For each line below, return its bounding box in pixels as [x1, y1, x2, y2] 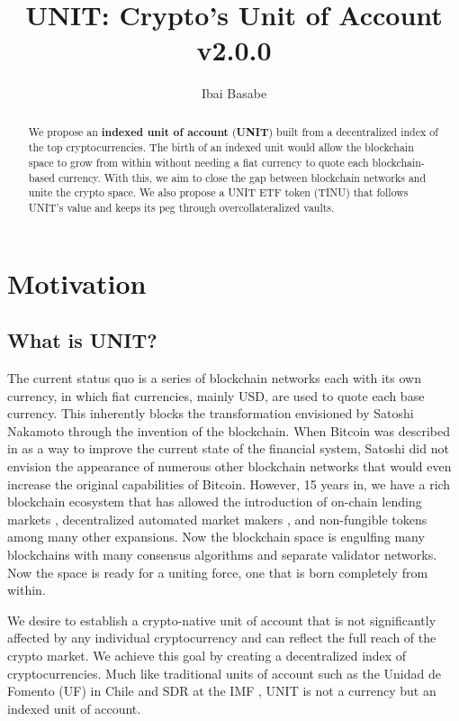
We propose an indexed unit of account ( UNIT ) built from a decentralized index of [28, 123, 438, 140]
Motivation [7, 264, 147, 301]
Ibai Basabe [201, 84, 267, 103]
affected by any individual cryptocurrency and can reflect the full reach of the [7, 628, 436, 647]
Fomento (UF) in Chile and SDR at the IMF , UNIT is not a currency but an [7, 681, 436, 700]
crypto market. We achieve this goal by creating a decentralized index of [7, 645, 407, 664]
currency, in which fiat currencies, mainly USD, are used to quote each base [7, 386, 425, 405]
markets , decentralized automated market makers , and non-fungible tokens [7, 509, 427, 528]
